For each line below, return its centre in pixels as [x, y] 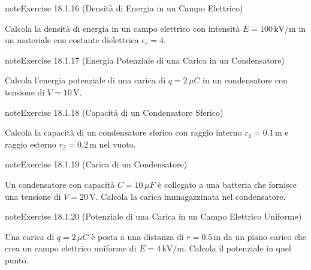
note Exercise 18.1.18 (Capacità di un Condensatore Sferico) [114, 112]
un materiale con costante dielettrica [72, 40]
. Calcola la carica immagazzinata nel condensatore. [191, 196]
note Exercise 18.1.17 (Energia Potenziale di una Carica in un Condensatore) [145, 60]
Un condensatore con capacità [60, 184]
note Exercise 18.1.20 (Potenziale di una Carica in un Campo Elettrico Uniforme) [153, 216]
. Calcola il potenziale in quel [238, 248]
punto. [17, 259]
